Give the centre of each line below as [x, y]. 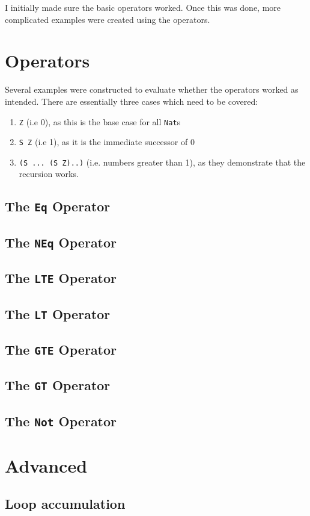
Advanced [46, 465]
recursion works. [49, 174]
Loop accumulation [65, 504]
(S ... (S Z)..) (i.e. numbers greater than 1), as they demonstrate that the [162, 162]
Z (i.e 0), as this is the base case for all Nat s [100, 121]
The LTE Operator [61, 278]
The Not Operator [61, 421]
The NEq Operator [61, 242]
